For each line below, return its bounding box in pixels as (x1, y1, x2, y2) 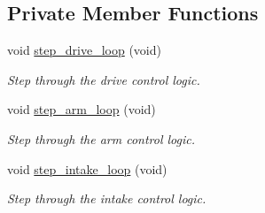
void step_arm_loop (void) (7, 100, 156, 118)
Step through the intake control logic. (7, 189, 207, 208)
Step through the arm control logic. (7, 129, 196, 148)
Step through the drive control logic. (7, 70, 200, 88)
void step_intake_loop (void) (7, 159, 168, 178)
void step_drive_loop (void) (7, 41, 161, 59)
